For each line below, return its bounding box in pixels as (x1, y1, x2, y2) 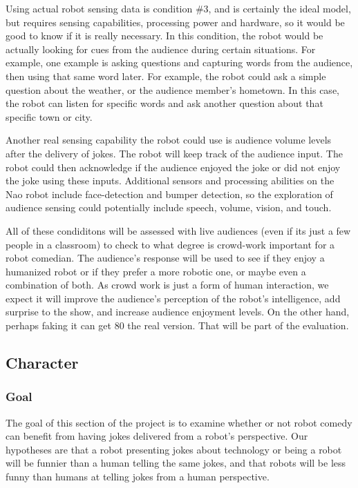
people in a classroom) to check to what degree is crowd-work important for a (6, 237, 335, 251)
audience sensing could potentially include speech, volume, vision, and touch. (6, 200, 332, 215)
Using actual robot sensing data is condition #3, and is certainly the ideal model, (6, 1, 351, 15)
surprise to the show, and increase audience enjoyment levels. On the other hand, (6, 304, 350, 319)
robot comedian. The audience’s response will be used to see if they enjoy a (6, 251, 325, 265)
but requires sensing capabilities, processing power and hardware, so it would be (6, 14, 345, 29)
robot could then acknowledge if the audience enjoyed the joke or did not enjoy (6, 159, 341, 174)
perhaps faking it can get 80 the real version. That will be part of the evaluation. (6, 318, 349, 333)
